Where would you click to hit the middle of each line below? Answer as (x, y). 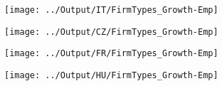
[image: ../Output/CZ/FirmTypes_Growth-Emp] (111, 32)
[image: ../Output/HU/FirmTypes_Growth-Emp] (111, 75)
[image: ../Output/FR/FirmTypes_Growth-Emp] (111, 54)
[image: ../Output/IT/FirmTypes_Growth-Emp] (111, 10)
